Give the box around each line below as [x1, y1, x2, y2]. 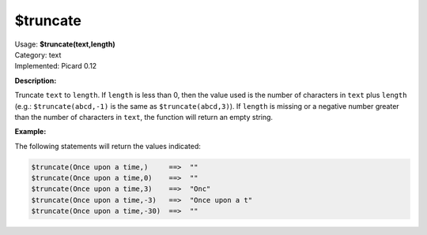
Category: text [14, 50, 62, 59]
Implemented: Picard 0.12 [14, 62, 97, 71]
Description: [14, 76, 57, 85]
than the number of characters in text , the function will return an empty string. [14, 112, 273, 121]
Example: [14, 127, 47, 136]
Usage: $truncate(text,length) [14, 39, 115, 49]
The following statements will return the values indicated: [14, 141, 202, 151]
